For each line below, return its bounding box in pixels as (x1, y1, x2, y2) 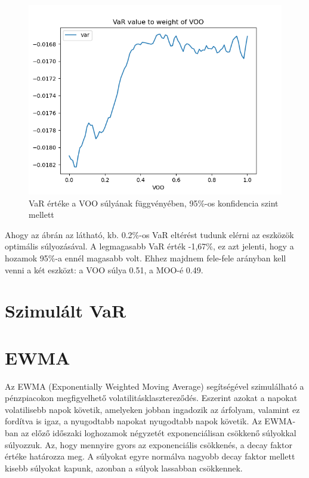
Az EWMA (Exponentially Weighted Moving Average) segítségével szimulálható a (5, 380, 304, 392)
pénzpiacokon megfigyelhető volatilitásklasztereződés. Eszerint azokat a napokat (5, 391, 298, 404)
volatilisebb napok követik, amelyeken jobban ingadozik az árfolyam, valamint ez (5, 403, 300, 415)
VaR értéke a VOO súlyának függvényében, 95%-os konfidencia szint (29, 196, 279, 209)
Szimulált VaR (5, 298, 126, 323)
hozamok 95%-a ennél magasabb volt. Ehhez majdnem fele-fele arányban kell (5, 251, 286, 264)
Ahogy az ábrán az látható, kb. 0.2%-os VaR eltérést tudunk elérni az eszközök (5, 228, 294, 240)
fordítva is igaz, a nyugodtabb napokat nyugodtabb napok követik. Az (5, 415, 262, 427)
